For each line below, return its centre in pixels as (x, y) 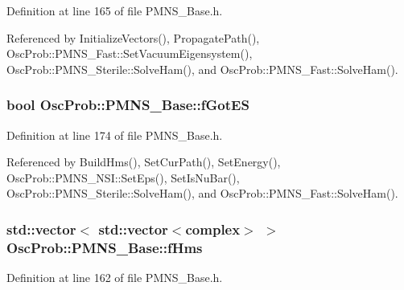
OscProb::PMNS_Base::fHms (105, 247)
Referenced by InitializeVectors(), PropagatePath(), (133, 37)
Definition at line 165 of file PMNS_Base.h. (115, 10)
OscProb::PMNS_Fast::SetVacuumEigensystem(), (130, 53)
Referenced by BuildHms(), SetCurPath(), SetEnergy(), (144, 162)
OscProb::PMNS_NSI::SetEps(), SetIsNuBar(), (123, 177)
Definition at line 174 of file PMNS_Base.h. (115, 135)
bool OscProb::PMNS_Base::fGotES (128, 105)
